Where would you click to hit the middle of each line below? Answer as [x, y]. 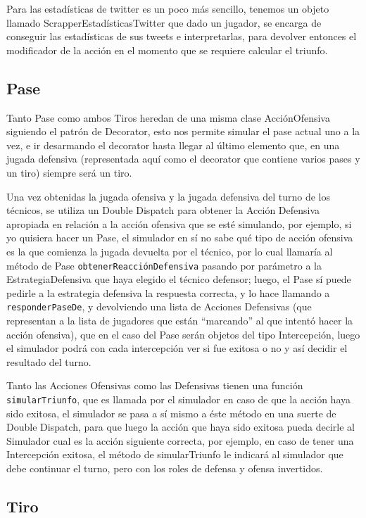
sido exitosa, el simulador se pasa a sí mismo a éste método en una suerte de [171, 413]
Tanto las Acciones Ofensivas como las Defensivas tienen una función [155, 385]
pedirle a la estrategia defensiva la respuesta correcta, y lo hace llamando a [168, 292]
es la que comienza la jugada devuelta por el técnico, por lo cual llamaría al [170, 251]
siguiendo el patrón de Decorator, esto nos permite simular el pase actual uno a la [183, 131]
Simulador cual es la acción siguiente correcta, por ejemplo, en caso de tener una [180, 440]
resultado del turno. [49, 361]
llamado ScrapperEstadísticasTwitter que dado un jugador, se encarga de [164, 22]
